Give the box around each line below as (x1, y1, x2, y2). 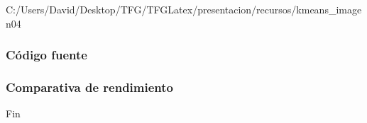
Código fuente (6, 46, 87, 64)
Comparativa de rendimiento (6, 78, 173, 95)
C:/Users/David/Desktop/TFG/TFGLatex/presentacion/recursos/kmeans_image (6, 2, 362, 16)
